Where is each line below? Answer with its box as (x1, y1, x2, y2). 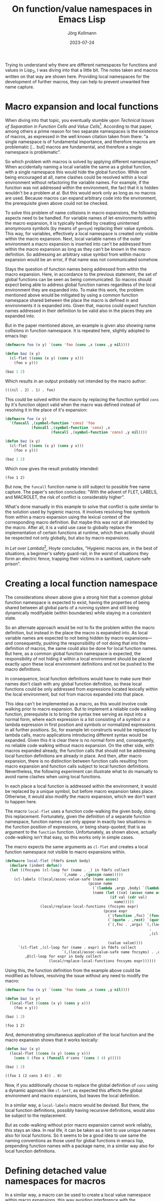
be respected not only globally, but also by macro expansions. (5, 535, 130, 541)
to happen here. (5, 799, 38, 805)
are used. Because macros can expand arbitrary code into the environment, (5, 195, 157, 201)
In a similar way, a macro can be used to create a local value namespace (5, 1192, 151, 1198)
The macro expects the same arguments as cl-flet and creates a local (5, 844, 148, 850)
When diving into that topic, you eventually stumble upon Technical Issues (5, 117, 155, 123)
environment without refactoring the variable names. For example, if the (5, 180, 149, 186)
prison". (5, 561, 21, 567)
